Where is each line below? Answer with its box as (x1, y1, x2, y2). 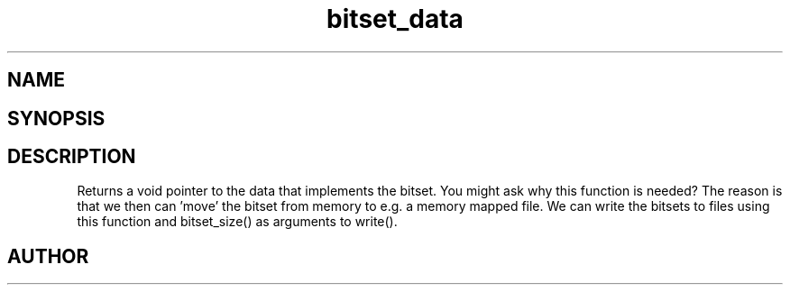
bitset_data (326, 4, 464, 34)
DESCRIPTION (7, 145, 136, 169)
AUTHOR (7, 244, 89, 268)
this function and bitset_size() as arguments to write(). (77, 214, 398, 230)
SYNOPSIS (7, 106, 106, 130)
